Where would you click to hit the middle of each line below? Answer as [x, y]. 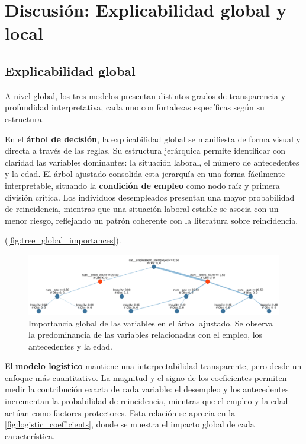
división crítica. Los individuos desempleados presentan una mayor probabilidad [150, 197]
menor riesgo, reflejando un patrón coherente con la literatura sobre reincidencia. [152, 220]
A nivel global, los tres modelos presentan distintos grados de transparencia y [145, 95]
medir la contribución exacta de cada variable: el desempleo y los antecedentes [147, 389]
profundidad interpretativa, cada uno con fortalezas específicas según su [135, 107]
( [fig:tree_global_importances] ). [63, 240]
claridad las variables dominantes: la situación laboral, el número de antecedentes [152, 162]
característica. [30, 435]
